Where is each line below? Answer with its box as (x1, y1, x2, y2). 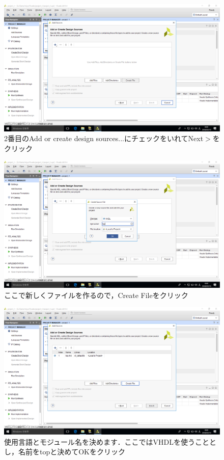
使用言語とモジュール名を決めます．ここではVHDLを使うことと (4, 436, 216, 447)
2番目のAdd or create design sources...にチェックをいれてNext (4, 133, 204, 144)
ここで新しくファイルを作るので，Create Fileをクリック (4, 289, 188, 300)
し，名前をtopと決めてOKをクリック (4, 446, 126, 457)
